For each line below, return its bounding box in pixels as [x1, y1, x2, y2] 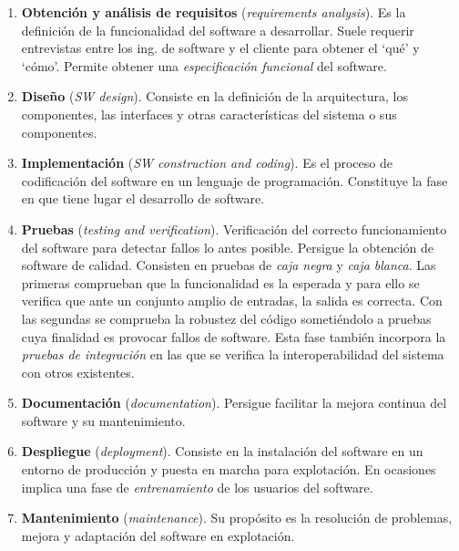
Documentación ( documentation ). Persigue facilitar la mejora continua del [21, 393, 447, 412]
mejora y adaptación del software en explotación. [21, 525, 295, 545]
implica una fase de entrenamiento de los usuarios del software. [21, 477, 373, 496]
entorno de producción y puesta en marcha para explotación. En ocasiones [21, 460, 436, 479]
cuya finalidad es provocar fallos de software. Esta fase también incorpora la [21, 327, 446, 346]
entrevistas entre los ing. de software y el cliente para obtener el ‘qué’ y [21, 38, 420, 57]
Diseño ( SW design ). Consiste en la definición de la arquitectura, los [21, 87, 408, 106]
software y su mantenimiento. [21, 411, 186, 430]
